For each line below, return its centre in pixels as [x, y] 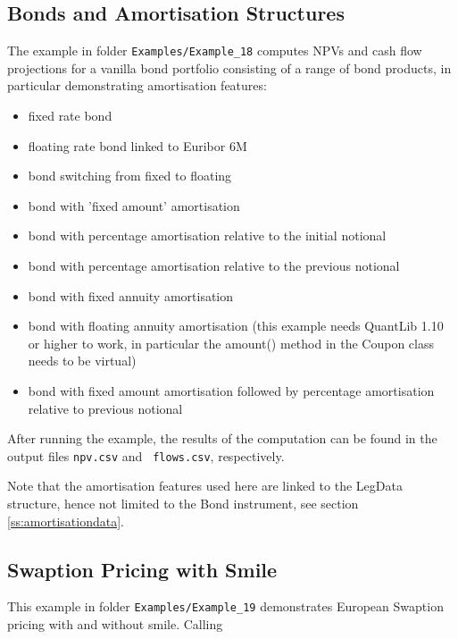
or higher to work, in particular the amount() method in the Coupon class [231, 343]
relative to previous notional [105, 408]
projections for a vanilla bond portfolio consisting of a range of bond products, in [229, 67]
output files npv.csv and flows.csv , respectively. [146, 455]
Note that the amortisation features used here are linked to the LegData [205, 486]
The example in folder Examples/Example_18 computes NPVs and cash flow [215, 50]
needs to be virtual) [82, 361]
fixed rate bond [70, 116]
